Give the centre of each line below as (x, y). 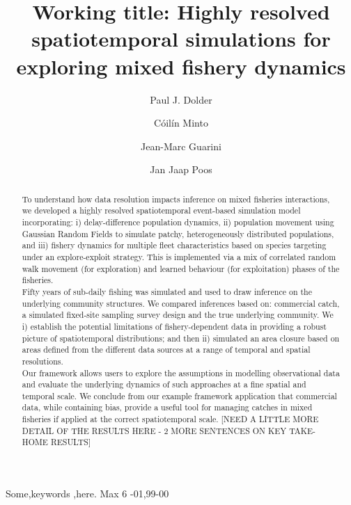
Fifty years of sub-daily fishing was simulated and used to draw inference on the (167, 291)
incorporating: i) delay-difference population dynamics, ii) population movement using (178, 222)
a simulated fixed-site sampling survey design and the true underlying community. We (178, 315)
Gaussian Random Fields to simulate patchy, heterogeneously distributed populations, (178, 233)
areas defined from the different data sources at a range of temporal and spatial (166, 350)
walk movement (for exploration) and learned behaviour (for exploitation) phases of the (181, 268)
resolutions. (42, 361)
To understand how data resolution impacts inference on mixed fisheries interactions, (176, 199)
